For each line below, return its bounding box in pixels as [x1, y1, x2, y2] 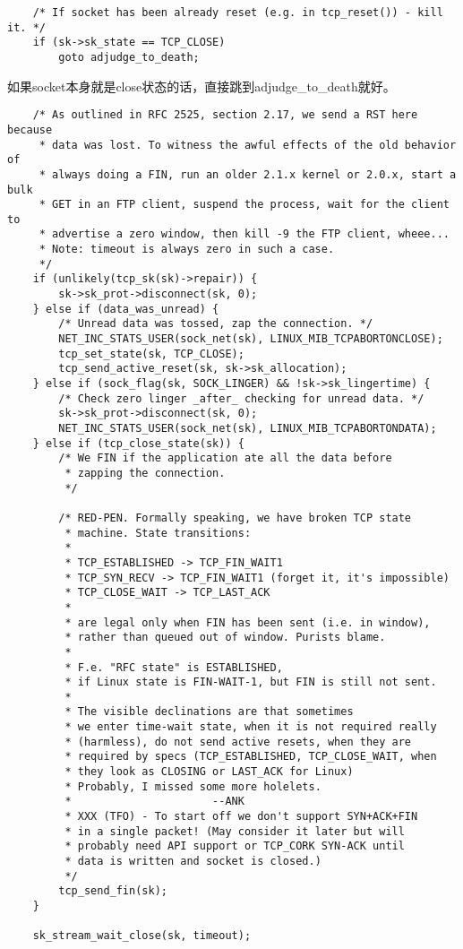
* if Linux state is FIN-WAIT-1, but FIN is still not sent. [64, 676, 437, 689]
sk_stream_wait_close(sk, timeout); [32, 929, 252, 943]
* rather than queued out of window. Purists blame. [64, 631, 386, 644]
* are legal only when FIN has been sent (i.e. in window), [64, 616, 431, 629]
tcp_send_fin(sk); [58, 884, 167, 898]
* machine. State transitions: [64, 526, 252, 539]
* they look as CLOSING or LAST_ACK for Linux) [64, 765, 354, 779]
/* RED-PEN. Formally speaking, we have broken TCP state [58, 511, 412, 524]
